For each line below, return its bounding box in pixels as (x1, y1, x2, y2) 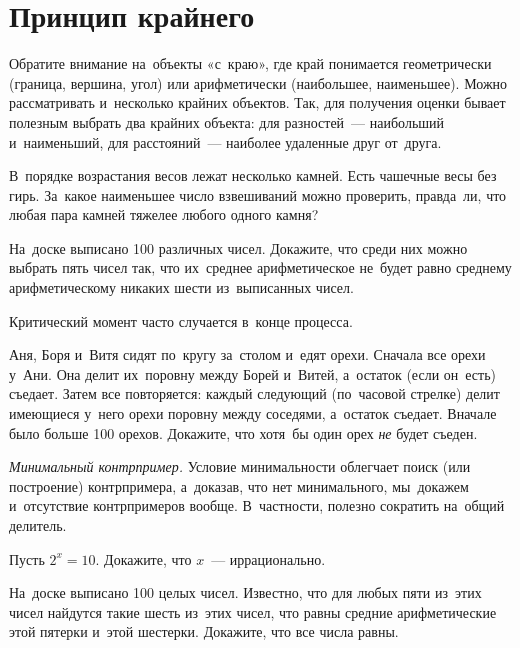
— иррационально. (211, 548, 326, 569)
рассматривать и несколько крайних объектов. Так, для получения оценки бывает (9, 92, 506, 113)
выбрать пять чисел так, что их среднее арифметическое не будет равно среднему (9, 257, 512, 278)
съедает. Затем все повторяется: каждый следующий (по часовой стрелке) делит (9, 383, 500, 404)
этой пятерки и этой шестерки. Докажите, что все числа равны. (9, 621, 399, 642)
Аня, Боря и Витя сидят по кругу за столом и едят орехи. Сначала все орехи (9, 344, 486, 365)
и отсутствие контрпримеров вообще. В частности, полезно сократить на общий (9, 495, 505, 516)
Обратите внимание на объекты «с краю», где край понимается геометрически (9, 53, 492, 74)
